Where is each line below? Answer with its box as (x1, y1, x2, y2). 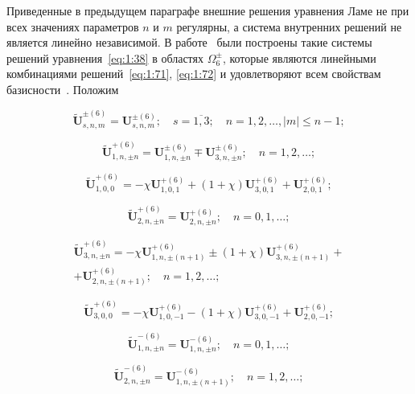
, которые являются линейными (222, 49, 376, 66)
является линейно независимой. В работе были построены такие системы (6, 34, 372, 51)
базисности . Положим (6, 80, 119, 97)
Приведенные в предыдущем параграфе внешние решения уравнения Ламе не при (6, 2, 409, 18)
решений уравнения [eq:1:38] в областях (6, 49, 203, 66)
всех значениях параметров (6, 18, 139, 35)
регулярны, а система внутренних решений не (176, 18, 402, 35)
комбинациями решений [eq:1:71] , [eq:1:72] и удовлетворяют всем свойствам (6, 65, 381, 82)
